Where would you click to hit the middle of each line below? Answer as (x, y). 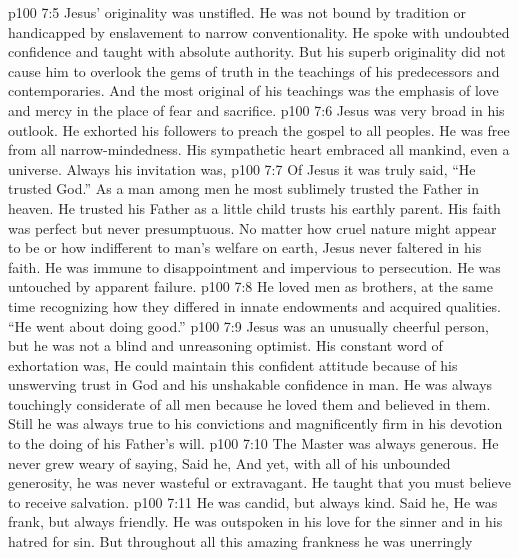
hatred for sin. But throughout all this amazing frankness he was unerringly (240, 541)
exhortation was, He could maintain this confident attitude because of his (233, 364)
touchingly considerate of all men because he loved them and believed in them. (249, 403)
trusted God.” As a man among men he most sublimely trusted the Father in (243, 188)
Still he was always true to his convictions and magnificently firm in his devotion (255, 423)
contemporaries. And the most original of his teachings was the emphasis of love (253, 90)
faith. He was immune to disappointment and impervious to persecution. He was (254, 266)
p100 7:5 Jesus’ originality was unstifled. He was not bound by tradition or (237, 12)
